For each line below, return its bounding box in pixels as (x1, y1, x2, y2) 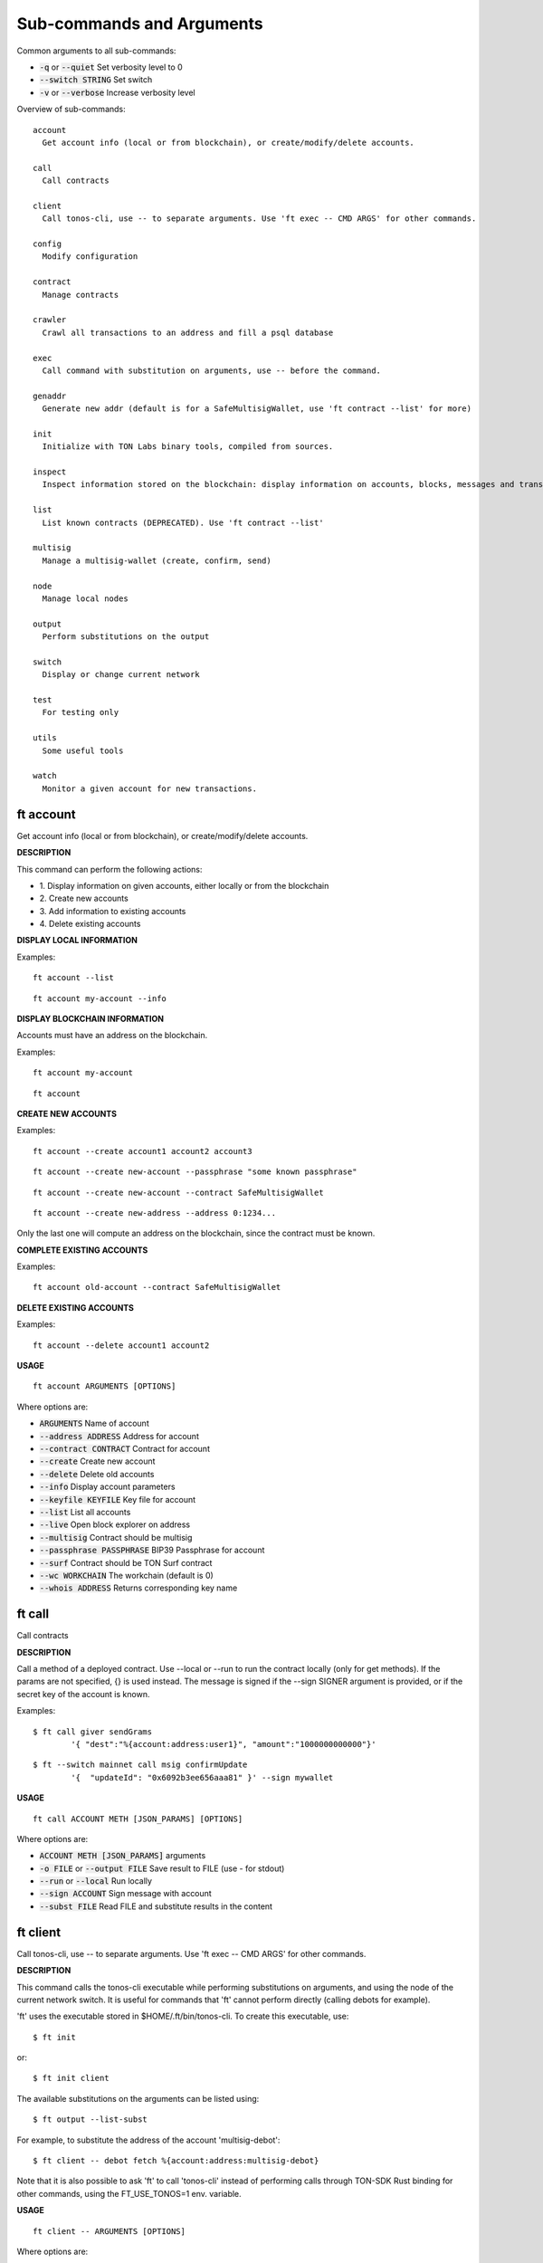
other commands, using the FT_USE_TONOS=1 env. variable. (16, 2188, 242, 2199)
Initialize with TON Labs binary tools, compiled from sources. (42, 442, 334, 452)
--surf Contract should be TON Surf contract (39, 1557, 213, 1568)
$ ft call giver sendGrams (33, 1726, 153, 1737)
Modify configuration (42, 252, 138, 262)
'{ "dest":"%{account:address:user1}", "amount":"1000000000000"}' (71, 1739, 376, 1749)
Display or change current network (42, 670, 201, 680)
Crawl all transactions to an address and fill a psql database (42, 327, 334, 338)
